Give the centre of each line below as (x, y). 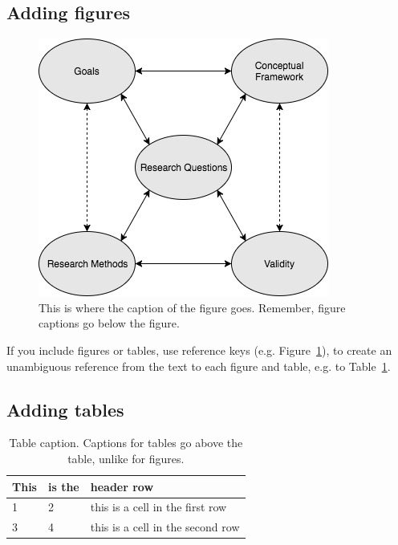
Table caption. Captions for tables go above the (126, 443)
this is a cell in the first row (158, 507)
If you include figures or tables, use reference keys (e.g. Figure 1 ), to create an (199, 350)
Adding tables (65, 409)
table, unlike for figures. (126, 458)
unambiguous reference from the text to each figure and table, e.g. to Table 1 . (199, 366)
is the (63, 486)
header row (122, 486)
